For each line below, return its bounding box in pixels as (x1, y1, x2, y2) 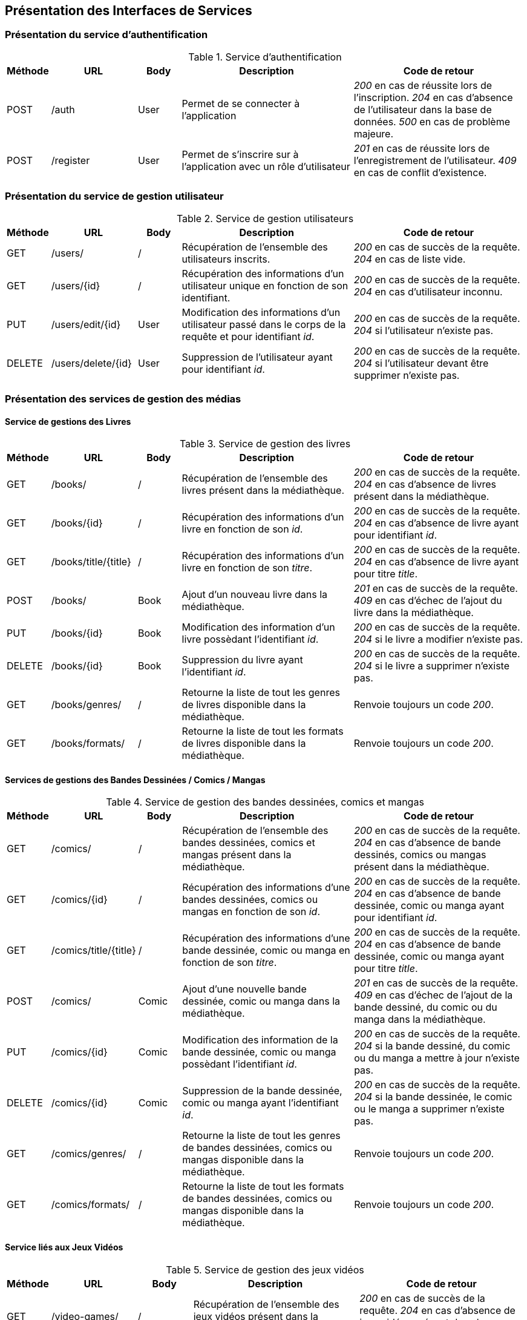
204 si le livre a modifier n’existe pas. (353, 633, 523, 646)
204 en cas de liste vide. (353, 252, 466, 265)
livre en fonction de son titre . (182, 562, 313, 574)
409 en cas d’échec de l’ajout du (353, 594, 502, 607)
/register (51, 154, 90, 166)
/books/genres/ (51, 698, 122, 711)
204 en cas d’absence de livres (353, 478, 496, 491)
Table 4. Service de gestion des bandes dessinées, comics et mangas (106, 796, 424, 809)
